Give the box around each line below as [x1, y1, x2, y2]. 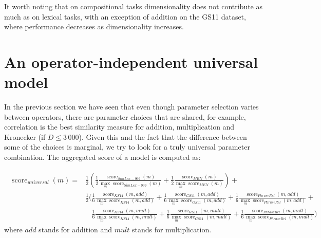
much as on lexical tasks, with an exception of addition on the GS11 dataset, [4, 11, 246, 22]
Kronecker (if [4, 131, 46, 142]
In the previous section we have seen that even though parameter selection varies [4, 101, 259, 112]
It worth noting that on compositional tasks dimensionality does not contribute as [4, 1, 263, 11]
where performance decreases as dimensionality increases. [4, 21, 184, 32]
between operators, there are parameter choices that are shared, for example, [4, 111, 246, 122]
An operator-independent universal [4, 51, 258, 72]
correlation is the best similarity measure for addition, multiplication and [4, 121, 235, 132]
